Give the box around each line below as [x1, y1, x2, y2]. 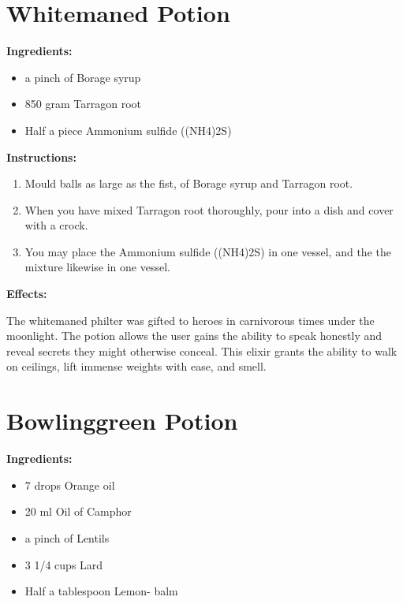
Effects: [6, 285, 47, 302]
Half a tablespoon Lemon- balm [24, 583, 178, 599]
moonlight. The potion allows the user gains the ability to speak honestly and [6, 327, 382, 344]
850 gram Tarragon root [24, 95, 141, 112]
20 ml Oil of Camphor [24, 503, 132, 520]
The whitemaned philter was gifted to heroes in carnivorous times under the [6, 311, 375, 328]
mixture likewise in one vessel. [24, 259, 170, 275]
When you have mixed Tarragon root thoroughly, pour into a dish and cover [24, 201, 394, 218]
